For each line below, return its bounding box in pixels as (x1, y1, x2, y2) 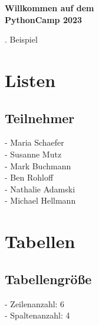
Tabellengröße (5, 269, 92, 288)
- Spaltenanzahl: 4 (5, 309, 70, 321)
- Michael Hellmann (5, 194, 76, 207)
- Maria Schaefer (5, 136, 64, 149)
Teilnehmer (5, 108, 75, 127)
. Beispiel (5, 33, 38, 46)
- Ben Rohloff (5, 171, 54, 184)
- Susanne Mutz (5, 147, 62, 160)
